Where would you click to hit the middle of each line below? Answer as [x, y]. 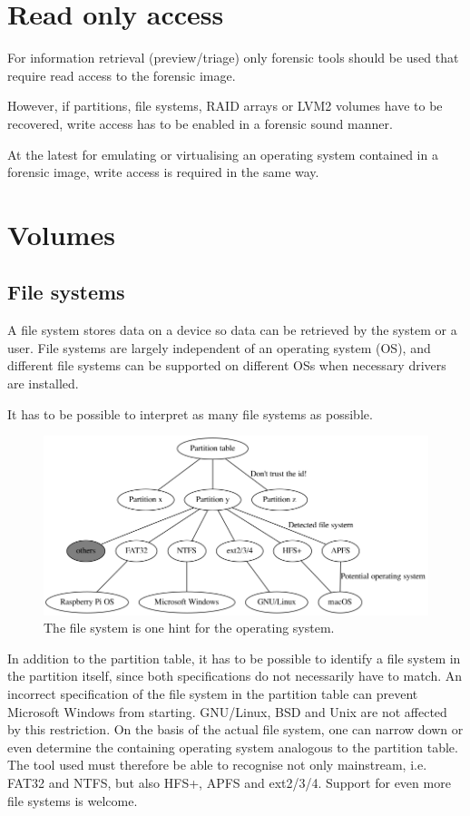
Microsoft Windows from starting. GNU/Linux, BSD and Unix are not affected [227, 711]
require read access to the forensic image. [122, 75]
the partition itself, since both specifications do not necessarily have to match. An [235, 676]
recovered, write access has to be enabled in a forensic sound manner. [200, 123]
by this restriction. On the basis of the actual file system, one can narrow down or [235, 729]
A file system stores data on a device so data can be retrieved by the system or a [232, 330]
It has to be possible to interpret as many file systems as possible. [190, 413]
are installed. [43, 383]
